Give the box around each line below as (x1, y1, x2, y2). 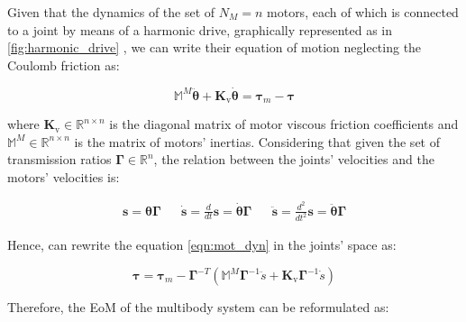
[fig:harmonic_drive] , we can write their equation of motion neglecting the (7, 38, 422, 57)
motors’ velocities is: (7, 167, 120, 186)
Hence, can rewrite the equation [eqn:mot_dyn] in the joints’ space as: (7, 235, 397, 254)
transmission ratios (7, 150, 112, 169)
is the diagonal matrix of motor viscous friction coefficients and (109, 115, 459, 133)
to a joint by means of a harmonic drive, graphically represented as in (7, 20, 393, 39)
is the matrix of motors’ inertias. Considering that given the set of (74, 132, 440, 151)
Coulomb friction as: (7, 55, 120, 74)
